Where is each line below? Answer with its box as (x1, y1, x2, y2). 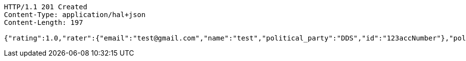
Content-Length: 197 (4, 19, 83, 26)
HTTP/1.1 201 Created (4, 3, 87, 11)
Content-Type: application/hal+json (4, 11, 146, 19)
